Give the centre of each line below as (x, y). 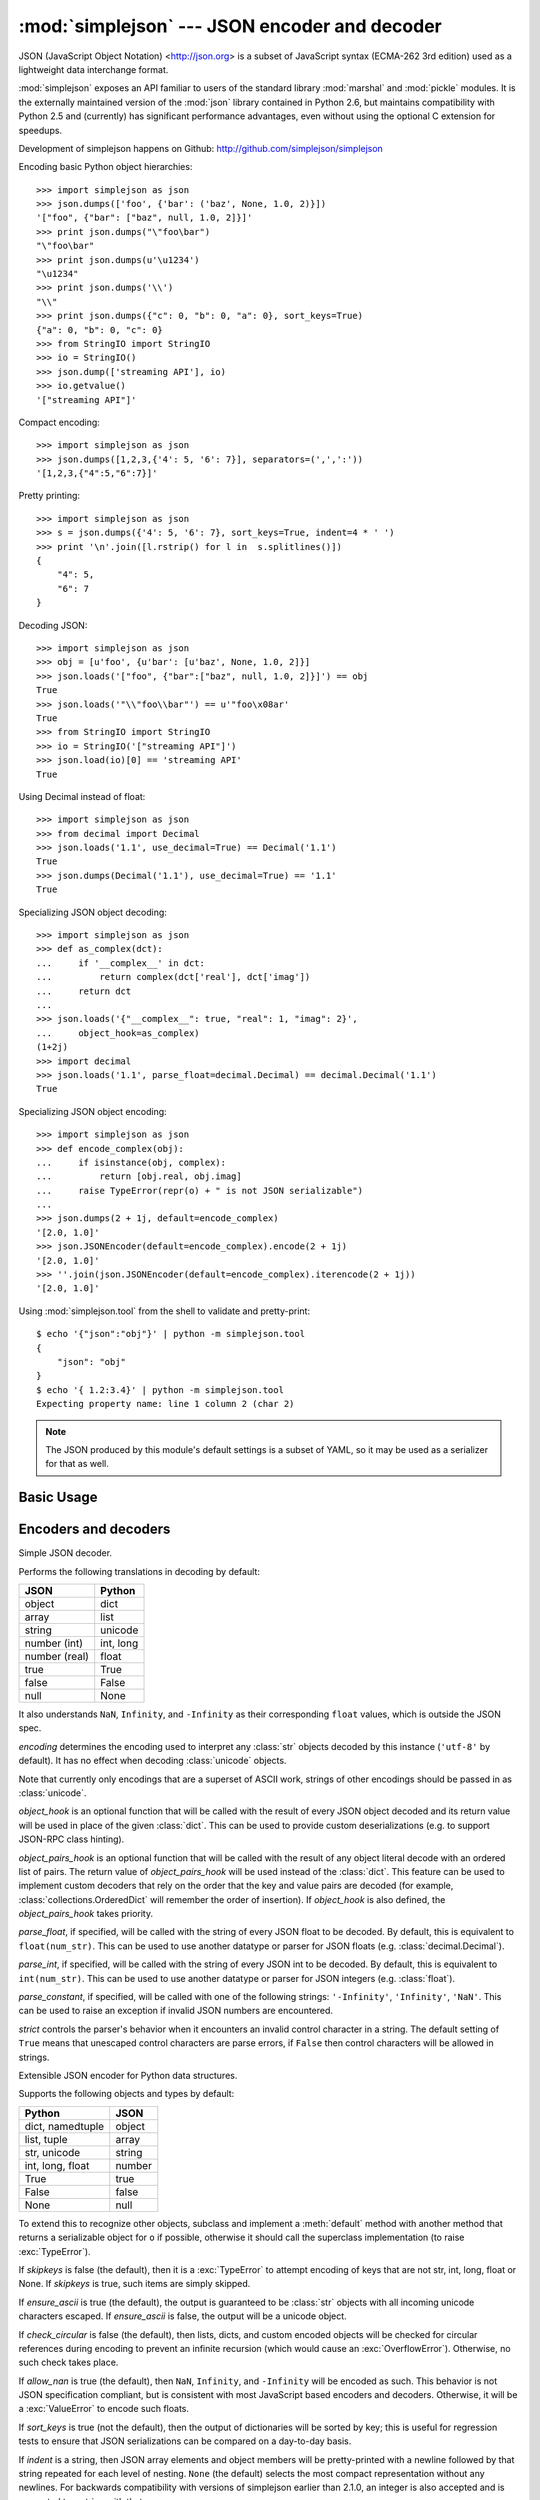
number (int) (54, 1643)
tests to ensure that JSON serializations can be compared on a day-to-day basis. (185, 2441)
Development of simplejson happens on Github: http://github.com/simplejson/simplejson (201, 148)
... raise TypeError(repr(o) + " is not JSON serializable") (200, 1190)
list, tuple (46, 2139)
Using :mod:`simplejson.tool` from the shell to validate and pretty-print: (164, 1311)
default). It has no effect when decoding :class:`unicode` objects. (152, 1761)
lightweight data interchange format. (93, 69)
